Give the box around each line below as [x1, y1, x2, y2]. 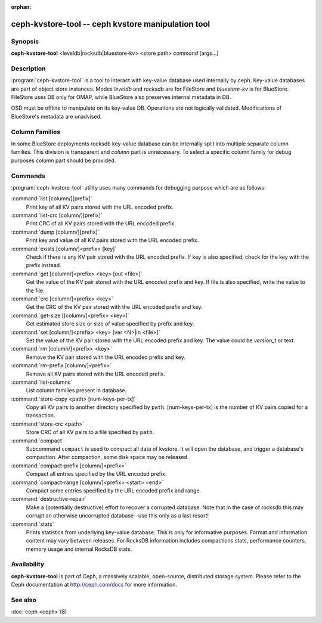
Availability [11, 560, 45, 569]
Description [11, 64, 46, 73]
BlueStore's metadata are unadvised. [11, 113, 102, 120]
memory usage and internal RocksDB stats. [26, 545, 132, 553]
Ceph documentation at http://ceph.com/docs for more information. [11, 581, 178, 588]
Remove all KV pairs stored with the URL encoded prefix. [26, 370, 166, 377]
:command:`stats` [11, 520, 54, 528]
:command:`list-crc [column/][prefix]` [11, 212, 103, 219]
